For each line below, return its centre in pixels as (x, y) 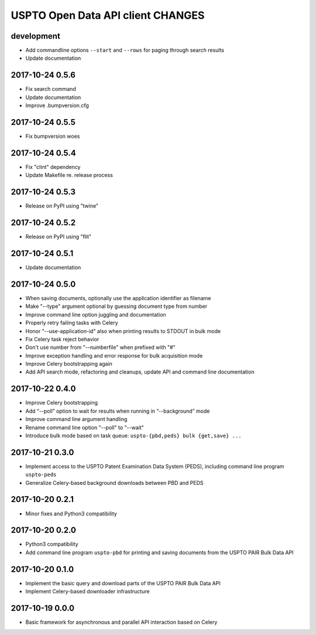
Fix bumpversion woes (53, 136)
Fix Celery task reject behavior (62, 339)
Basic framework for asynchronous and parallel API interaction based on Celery (121, 622)
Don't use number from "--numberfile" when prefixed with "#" (100, 347)
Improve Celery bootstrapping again (69, 364)
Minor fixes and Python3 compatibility (71, 514)
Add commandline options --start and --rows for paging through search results (125, 50)
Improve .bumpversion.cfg (57, 106)
